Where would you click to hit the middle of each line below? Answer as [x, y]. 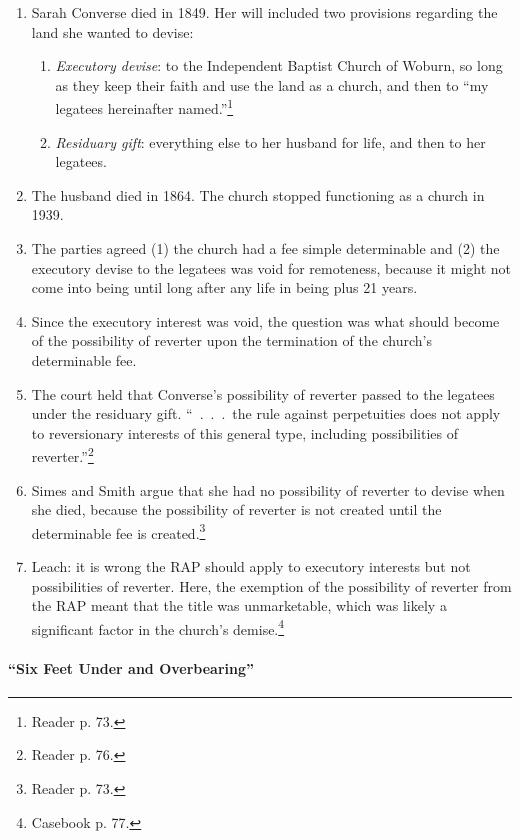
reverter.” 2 [62, 454]
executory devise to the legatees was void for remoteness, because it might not [271, 267]
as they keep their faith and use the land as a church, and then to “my [272, 84]
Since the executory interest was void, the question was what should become [265, 320]
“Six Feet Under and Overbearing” [131, 667]
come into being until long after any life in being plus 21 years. [224, 287]
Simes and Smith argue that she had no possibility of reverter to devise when [268, 489]
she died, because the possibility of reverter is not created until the [236, 509]
